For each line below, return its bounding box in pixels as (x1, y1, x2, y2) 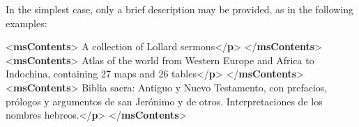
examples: (6, 15, 47, 30)
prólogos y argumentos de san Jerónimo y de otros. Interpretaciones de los (6, 94, 323, 108)
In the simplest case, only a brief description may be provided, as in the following (6, 2, 354, 16)
